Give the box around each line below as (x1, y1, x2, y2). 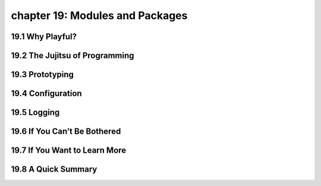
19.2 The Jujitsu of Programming (11, 51, 134, 61)
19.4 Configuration (11, 89, 83, 99)
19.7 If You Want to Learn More (11, 146, 127, 156)
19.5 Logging (11, 108, 60, 118)
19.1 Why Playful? (11, 31, 77, 42)
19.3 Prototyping (11, 70, 74, 80)
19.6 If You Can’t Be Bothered (11, 127, 121, 137)
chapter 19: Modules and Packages (11, 9, 188, 22)
